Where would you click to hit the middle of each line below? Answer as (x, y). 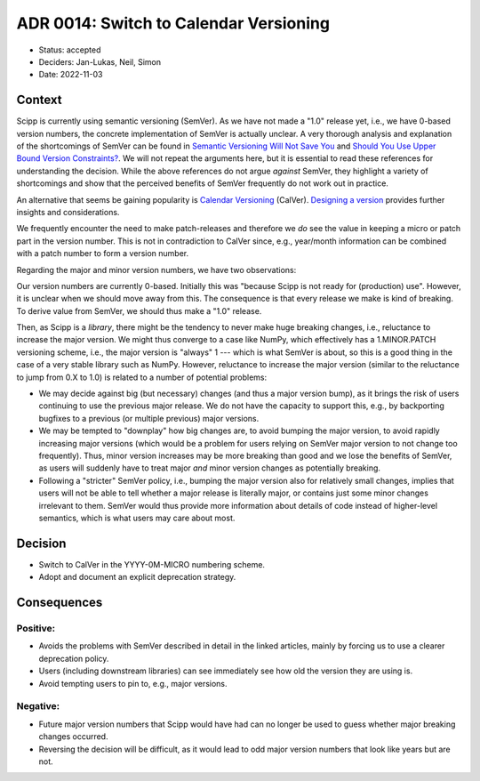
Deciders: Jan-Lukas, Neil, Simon (100, 61)
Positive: (36, 629)
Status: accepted (70, 50)
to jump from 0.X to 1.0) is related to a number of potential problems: (142, 377)
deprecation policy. (74, 658)
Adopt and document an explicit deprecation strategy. (137, 577)
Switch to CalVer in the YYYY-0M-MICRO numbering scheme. (152, 564)
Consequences (60, 603)
